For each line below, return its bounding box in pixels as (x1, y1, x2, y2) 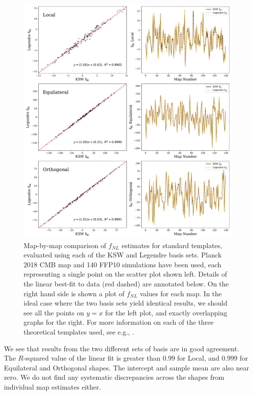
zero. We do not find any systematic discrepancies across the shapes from (4, 372, 225, 382)
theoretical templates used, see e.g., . (24, 327, 135, 337)
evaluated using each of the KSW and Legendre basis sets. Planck (24, 250, 222, 260)
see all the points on (24, 307, 84, 317)
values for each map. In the (140, 288, 222, 298)
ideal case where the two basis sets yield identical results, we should (24, 298, 227, 308)
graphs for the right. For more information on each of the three (24, 317, 214, 327)
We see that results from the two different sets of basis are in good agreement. (4, 343, 239, 353)
